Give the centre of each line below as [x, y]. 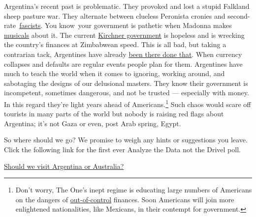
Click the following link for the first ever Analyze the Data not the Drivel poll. [122, 149]
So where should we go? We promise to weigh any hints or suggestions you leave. [126, 140]
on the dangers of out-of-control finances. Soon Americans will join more [125, 199]
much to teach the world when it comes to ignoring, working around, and [114, 73]
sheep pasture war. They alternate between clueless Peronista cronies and [115, 15]
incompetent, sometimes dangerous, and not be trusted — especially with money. [127, 93]
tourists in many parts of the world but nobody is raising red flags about [114, 114]
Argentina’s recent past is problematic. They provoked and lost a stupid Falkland [127, 6]
